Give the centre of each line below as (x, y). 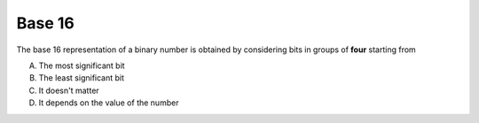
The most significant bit (82, 65)
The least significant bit (81, 78)
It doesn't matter (69, 90)
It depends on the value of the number (109, 103)
